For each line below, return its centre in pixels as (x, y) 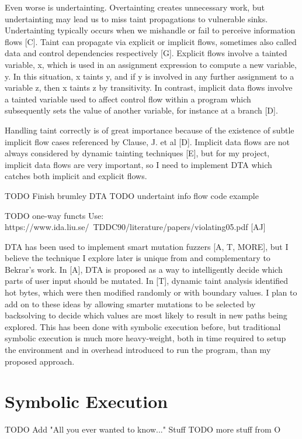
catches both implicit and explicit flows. (76, 176)
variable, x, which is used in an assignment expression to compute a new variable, (151, 64)
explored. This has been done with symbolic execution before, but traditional (143, 326)
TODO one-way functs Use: (54, 215)
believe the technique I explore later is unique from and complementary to (138, 258)
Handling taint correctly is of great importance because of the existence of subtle (150, 130)
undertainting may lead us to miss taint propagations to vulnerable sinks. (136, 18)
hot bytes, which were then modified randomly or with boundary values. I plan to (151, 292)
